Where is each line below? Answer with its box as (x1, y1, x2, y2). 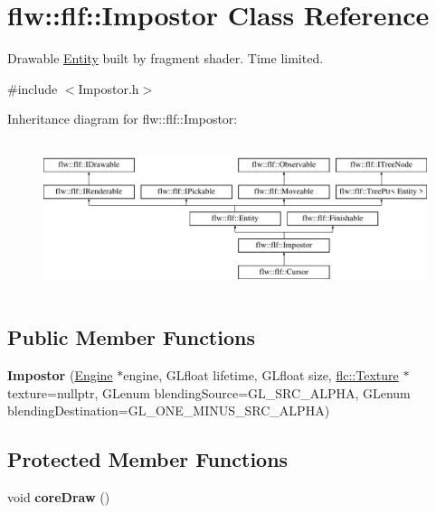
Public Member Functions (7, 323, 255, 351)
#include (7, 79, 58, 98)
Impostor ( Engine (7, 366, 113, 385)
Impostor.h (78, 79, 139, 98)
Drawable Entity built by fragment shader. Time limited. (7, 49, 324, 68)
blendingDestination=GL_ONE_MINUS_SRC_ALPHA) (7, 401, 330, 420)
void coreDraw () (7, 488, 110, 507)
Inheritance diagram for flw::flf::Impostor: (7, 109, 238, 128)
